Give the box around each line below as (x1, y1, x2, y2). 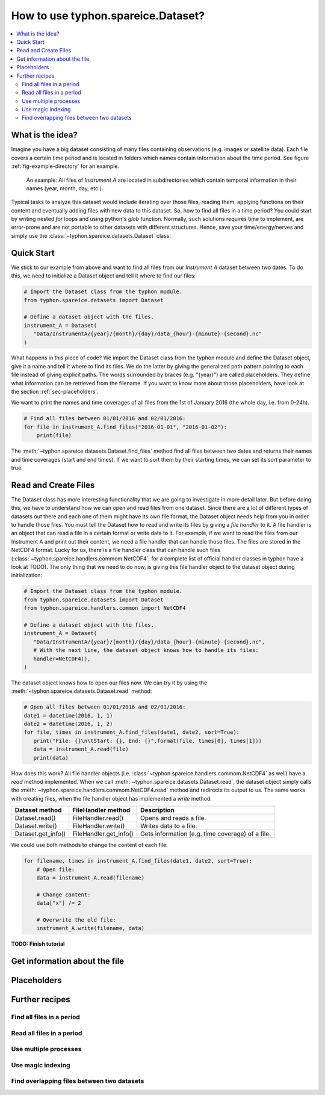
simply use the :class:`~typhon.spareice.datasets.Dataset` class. (11, 232, 171, 239)
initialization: (11, 572, 42, 579)
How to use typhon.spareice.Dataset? (11, 9, 205, 22)
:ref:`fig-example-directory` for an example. (11, 163, 120, 170)
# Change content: (36, 891, 91, 898)
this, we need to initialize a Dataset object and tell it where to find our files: (11, 272, 196, 279)
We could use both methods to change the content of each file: (11, 842, 168, 849)
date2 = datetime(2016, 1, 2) (23, 721, 113, 728)
